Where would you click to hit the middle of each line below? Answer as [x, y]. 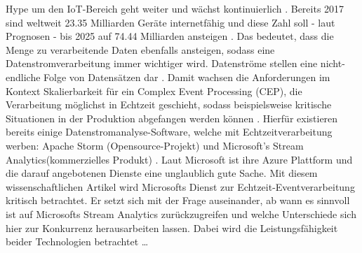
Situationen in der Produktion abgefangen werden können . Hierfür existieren [172, 118]
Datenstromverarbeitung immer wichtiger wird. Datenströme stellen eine [162, 63]
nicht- [333, 63]
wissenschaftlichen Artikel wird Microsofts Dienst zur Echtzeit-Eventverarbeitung [180, 186]
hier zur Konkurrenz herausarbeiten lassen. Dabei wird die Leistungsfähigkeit [172, 227]
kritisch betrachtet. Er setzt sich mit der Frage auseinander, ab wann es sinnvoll [178, 200]
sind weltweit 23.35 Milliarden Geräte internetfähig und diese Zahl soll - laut [170, 22]
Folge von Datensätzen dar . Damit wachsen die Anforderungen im [187, 77]
